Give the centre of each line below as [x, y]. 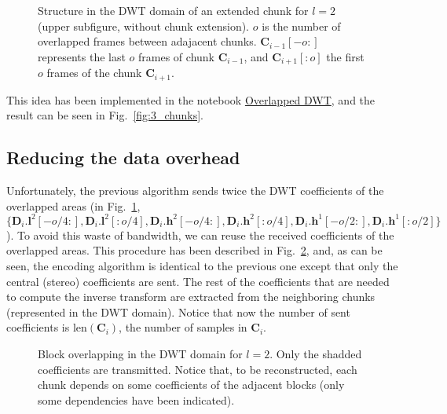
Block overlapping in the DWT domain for [140, 353]
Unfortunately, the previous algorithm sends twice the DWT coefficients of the [195, 191]
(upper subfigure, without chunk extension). [144, 26]
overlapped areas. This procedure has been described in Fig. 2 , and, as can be [194, 250]
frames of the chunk [94, 73]
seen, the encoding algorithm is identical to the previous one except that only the [202, 265]
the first [345, 56]
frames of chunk [176, 56]
